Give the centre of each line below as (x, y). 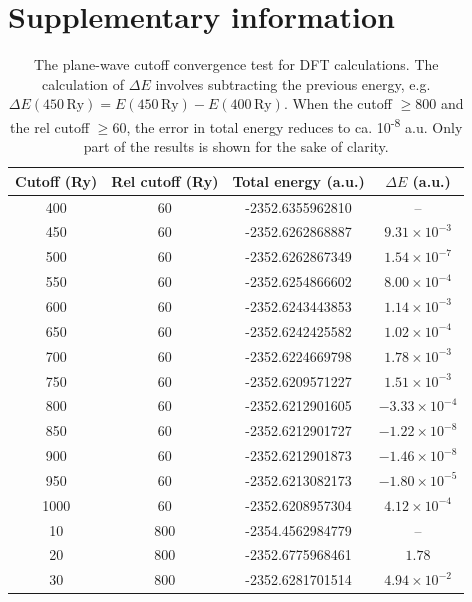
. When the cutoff (337, 103)
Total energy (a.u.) (298, 180)
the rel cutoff (50, 126)
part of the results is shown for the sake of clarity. (236, 146)
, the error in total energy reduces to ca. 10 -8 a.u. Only (294, 125)
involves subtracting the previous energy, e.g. (293, 83)
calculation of (83, 83)
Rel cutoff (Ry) (165, 180)
